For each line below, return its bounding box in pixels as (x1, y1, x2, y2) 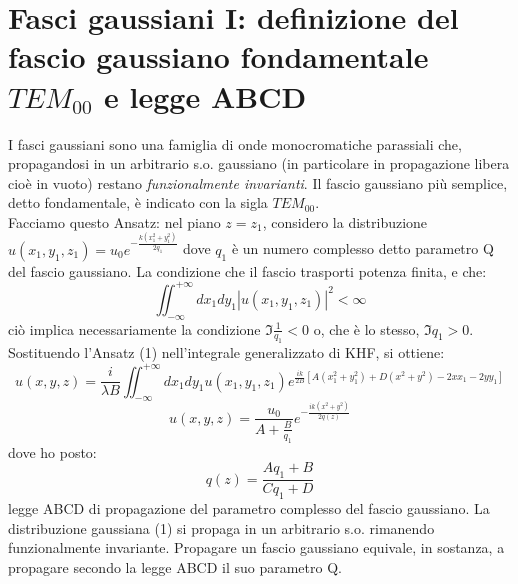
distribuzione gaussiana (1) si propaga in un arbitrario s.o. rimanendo (8, 517, 435, 538)
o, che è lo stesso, (313, 318, 420, 339)
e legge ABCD (104, 75, 307, 116)
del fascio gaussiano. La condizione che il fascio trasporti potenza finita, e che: (8, 260, 487, 281)
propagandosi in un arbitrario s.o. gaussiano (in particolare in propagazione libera (8, 153, 510, 174)
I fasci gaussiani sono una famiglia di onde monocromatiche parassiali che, (8, 133, 462, 154)
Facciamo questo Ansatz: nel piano (8, 211, 221, 232)
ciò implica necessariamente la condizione (8, 318, 261, 339)
